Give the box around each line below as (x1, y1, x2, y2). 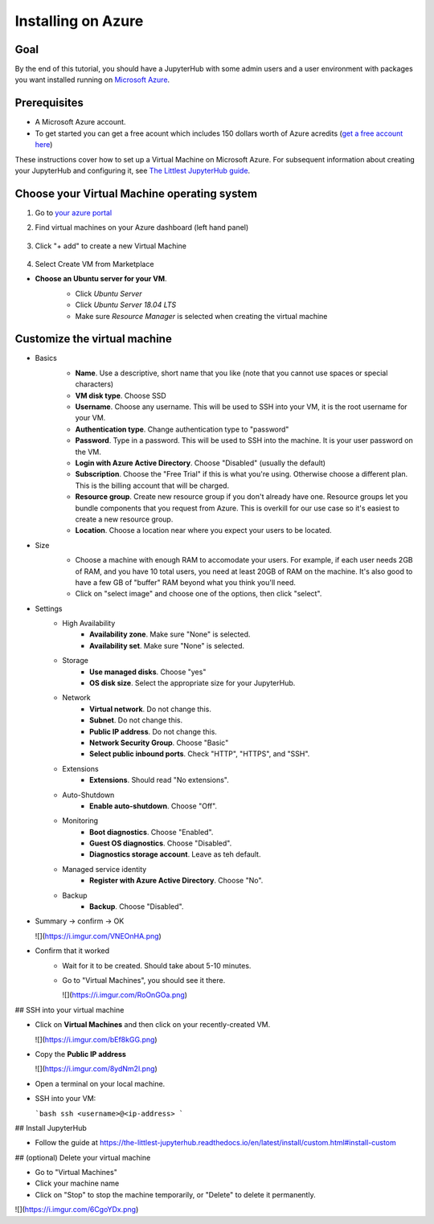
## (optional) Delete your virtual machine (14, 1152, 151, 1162)
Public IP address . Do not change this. (89, 727, 217, 736)
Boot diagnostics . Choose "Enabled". (89, 827, 214, 837)
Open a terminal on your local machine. (35, 1079, 166, 1088)
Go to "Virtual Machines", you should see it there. (62, 976, 226, 985)
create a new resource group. (75, 514, 174, 524)
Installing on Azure (14, 12, 144, 30)
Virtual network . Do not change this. (89, 704, 212, 714)
